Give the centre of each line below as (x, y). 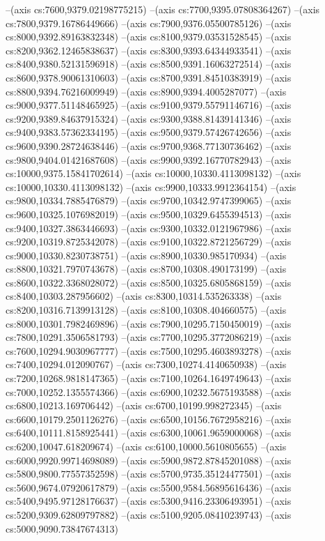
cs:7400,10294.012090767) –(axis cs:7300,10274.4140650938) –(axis (146, 364)
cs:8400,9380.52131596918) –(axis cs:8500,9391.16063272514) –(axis (149, 64)
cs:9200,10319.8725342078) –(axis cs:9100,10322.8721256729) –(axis (149, 242)
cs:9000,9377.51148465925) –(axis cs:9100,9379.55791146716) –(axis (149, 105)
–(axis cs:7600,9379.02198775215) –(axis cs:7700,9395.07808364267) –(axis (163, 9)
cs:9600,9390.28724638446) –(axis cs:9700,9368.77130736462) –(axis (149, 145)
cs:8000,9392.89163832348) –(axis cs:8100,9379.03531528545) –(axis (149, 37)
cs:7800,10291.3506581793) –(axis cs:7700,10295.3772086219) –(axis (149, 337)
